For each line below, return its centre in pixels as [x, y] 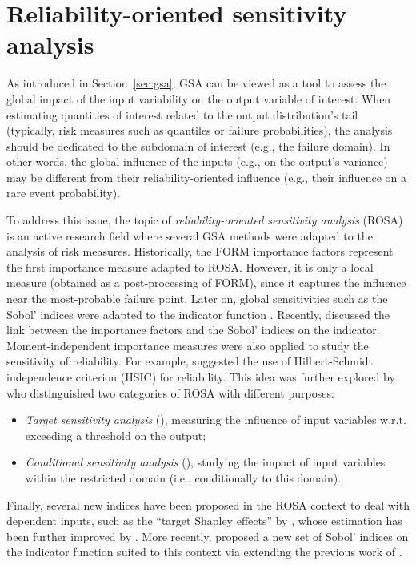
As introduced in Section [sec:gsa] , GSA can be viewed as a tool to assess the [196, 83]
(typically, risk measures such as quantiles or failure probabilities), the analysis [200, 130]
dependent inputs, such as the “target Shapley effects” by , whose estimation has [204, 521]
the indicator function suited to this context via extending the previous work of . [204, 552]
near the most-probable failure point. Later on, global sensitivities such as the [197, 299]
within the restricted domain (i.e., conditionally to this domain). [183, 477]
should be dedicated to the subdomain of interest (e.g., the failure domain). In [198, 145]
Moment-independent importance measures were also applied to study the [188, 345]
